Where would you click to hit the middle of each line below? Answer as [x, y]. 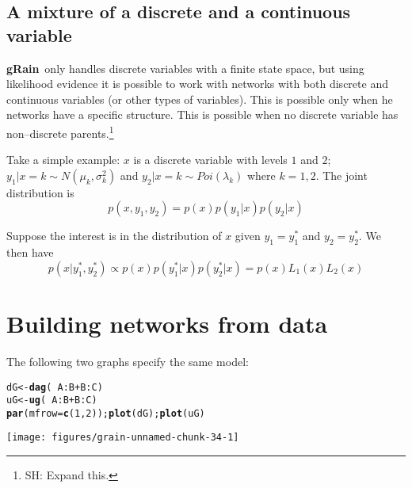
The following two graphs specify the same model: [128, 361]
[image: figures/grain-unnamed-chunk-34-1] [123, 438]
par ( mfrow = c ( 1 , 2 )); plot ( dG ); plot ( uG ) [106, 413]
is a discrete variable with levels [210, 160]
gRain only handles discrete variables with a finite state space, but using [185, 68]
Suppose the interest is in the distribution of [114, 236]
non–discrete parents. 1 [60, 132]
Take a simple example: [63, 160]
